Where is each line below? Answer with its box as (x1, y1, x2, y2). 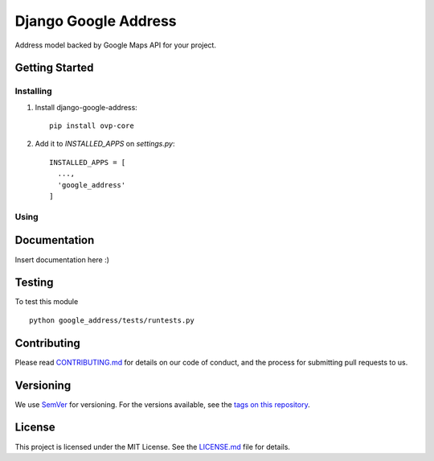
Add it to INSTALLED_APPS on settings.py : (35, 139, 175, 149)
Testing (14, 276, 54, 290)
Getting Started (14, 61, 94, 75)
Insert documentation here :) (14, 254, 110, 265)
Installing (14, 85, 52, 97)
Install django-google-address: (35, 102, 138, 112)
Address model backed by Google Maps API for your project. (14, 40, 217, 50)
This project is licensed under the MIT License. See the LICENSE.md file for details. (14, 442, 291, 451)
